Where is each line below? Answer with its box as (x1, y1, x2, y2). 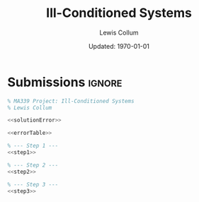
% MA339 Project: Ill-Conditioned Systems (7, 97, 135, 105)
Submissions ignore (7, 74, 123, 90)
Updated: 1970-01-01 (88, 42, 150, 50)
